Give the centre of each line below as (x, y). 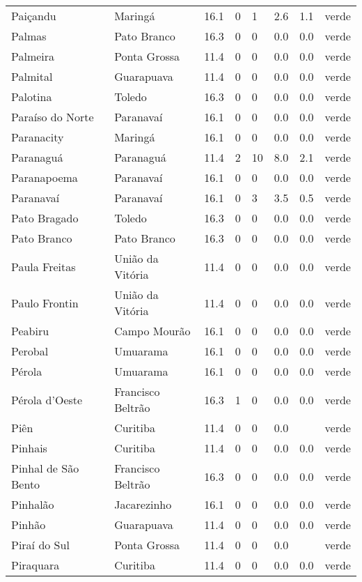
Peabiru (30, 331)
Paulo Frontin (45, 303)
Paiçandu (34, 16)
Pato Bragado (45, 218)
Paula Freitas (44, 266)
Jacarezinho (143, 504)
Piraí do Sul (40, 545)
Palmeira (33, 56)
